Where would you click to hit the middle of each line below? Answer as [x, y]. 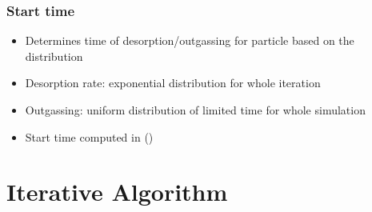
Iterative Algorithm [117, 192]
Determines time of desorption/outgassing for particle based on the [190, 40]
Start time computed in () [89, 136]
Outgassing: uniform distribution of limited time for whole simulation [195, 110]
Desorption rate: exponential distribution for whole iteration [173, 83]
